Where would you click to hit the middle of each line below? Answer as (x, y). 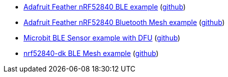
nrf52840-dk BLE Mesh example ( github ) (91, 53)
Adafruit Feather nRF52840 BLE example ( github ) (105, 7)
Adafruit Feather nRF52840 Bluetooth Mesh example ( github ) (124, 22)
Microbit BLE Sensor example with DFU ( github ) (102, 38)
